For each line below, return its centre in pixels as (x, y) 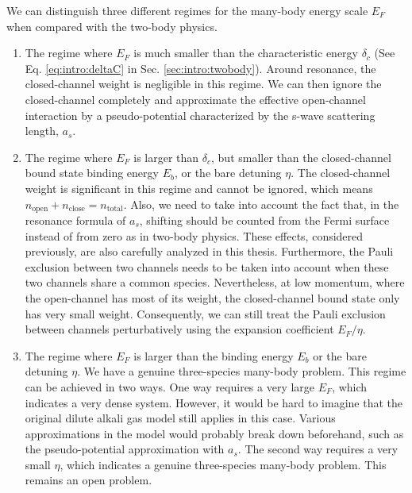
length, (42, 131)
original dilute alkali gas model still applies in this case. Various (180, 418)
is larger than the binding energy (214, 355)
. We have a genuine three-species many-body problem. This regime (242, 371)
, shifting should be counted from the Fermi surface (264, 220)
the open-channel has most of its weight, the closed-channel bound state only (212, 297)
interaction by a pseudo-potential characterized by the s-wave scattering (200, 115)
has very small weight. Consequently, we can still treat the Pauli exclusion (205, 313)
